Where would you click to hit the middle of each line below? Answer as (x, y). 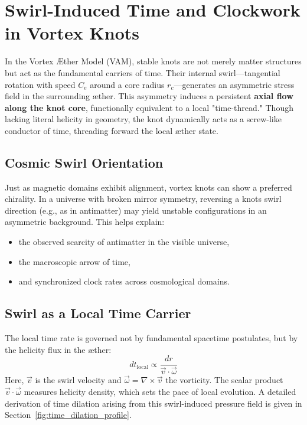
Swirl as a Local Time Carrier (98, 313)
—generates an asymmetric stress (234, 84)
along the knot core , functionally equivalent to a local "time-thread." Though (149, 107)
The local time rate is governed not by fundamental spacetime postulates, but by (151, 338)
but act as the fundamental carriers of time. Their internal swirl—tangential (143, 72)
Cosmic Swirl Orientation (84, 162)
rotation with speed (40, 84)
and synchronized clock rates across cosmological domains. (124, 281)
